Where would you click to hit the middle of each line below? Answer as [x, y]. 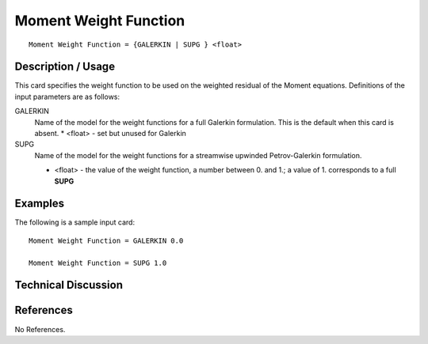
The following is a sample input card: [75, 222]
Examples [40, 204]
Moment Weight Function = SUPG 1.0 [98, 263]
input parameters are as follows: [67, 96]
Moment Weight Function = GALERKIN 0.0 [106, 240]
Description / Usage [65, 67]
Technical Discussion [69, 285]
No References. [40, 329]
